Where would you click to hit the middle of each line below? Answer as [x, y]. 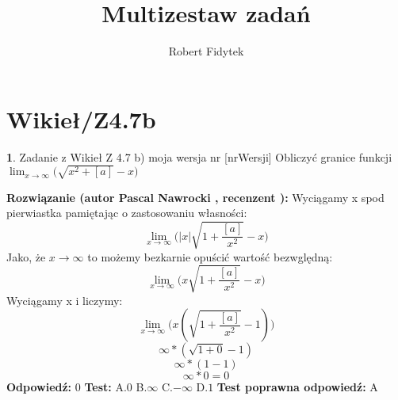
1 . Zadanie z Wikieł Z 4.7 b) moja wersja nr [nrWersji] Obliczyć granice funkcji [199, 156]
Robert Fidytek [206, 51]
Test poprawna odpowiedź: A [297, 387]
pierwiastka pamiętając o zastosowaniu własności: [127, 213]
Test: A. [105, 387]
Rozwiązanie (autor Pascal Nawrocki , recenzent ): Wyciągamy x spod [195, 197]
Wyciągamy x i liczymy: [65, 300]
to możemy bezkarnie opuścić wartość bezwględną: [210, 256]
